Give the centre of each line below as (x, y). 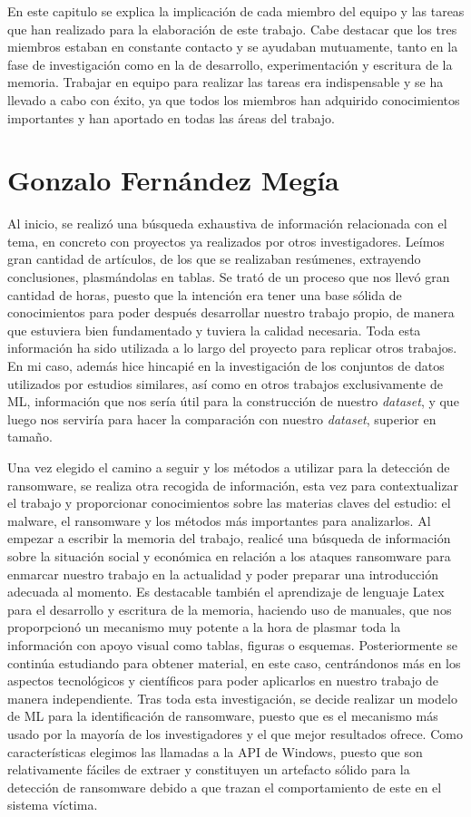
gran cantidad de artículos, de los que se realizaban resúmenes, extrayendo (214, 259)
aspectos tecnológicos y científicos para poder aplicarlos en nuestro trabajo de (223, 681)
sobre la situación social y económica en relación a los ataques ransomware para (229, 555)
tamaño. (30, 437)
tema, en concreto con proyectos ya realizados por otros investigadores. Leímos (226, 241)
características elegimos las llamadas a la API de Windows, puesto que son (215, 751)
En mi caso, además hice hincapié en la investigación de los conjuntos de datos (226, 366)
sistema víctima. (53, 805)
